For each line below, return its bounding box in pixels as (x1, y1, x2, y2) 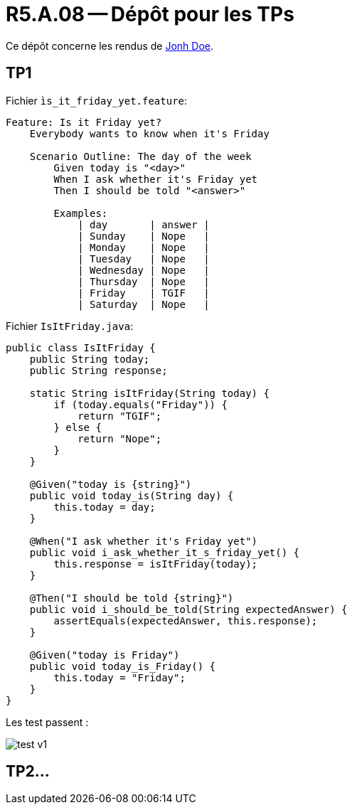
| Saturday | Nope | (78, 298, 210, 310)
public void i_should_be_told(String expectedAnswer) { (29, 603, 348, 615)
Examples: (53, 207, 108, 219)
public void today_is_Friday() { (29, 660, 216, 672)
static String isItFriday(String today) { (29, 387, 270, 399)
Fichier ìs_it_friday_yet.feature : (6, 94, 188, 107)
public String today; (29, 353, 150, 365)
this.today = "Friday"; (53, 671, 186, 683)
